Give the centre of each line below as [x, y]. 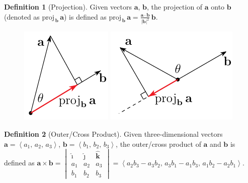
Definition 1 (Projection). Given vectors [68, 7]
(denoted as [22, 16]
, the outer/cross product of [158, 144]
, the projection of [175, 7]
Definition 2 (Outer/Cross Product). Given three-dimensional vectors [113, 134]
